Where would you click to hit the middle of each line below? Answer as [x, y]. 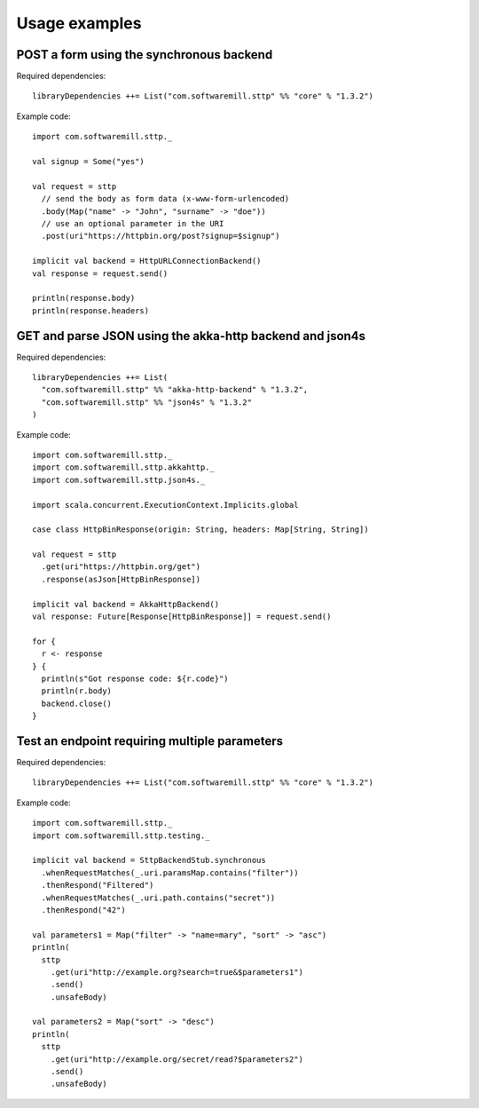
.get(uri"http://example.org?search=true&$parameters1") [177, 972]
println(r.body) [77, 691]
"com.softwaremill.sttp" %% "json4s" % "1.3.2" [147, 402]
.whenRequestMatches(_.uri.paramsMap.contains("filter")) [170, 873]
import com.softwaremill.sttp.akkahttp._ [123, 467]
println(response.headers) [91, 310]
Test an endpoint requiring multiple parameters [150, 741]
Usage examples [79, 23]
